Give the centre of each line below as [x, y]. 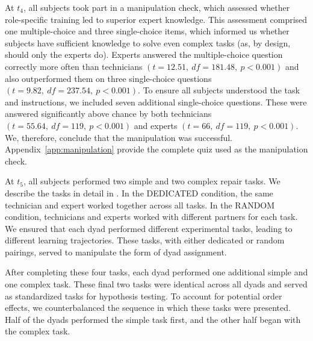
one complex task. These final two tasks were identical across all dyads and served [156, 284]
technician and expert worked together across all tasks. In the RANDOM [140, 205]
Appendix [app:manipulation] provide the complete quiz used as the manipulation [156, 149]
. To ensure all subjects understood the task [219, 90]
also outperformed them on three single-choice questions [108, 78]
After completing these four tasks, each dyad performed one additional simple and [156, 272]
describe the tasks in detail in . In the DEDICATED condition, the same [139, 192]
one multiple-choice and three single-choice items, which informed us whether [147, 31]
